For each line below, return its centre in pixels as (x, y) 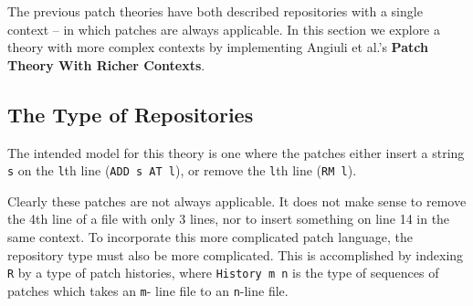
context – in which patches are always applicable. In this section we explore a (224, 29)
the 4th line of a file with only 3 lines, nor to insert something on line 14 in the (229, 219)
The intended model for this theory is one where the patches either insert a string (236, 152)
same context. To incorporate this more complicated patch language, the (210, 237)
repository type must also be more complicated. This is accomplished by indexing (236, 254)
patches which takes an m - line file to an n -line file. (148, 290)
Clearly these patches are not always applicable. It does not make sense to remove (237, 200)
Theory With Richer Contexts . (106, 64)
